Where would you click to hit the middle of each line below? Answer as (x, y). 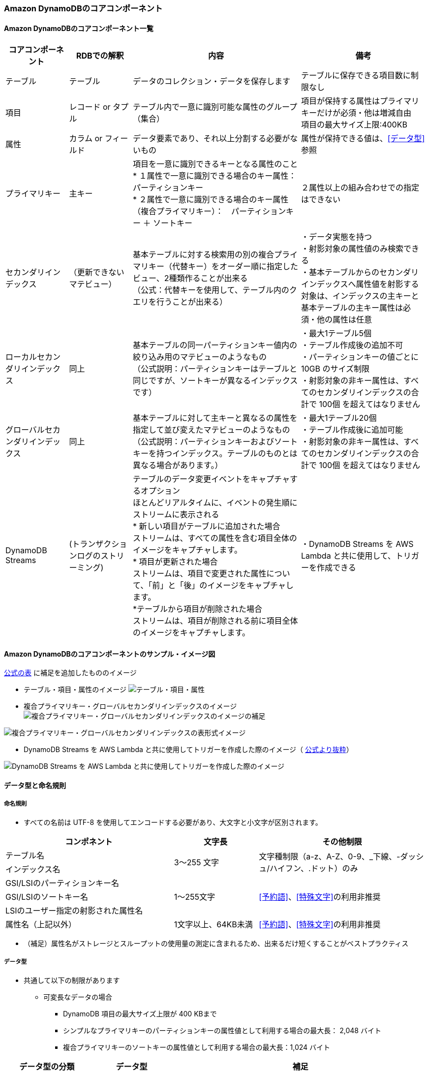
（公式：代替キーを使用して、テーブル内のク (215, 290)
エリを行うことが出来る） (180, 302)
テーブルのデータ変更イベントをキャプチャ (211, 479)
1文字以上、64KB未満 (213, 924)
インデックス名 (33, 869)
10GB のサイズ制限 (336, 369)
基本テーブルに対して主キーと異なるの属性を (215, 418)
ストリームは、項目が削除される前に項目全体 (215, 621)
